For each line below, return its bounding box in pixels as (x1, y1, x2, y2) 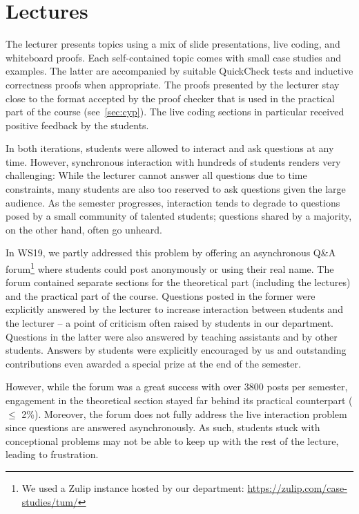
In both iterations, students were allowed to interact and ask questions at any (6, 141, 334, 155)
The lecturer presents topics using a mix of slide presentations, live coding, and (6, 37, 340, 51)
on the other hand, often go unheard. (6, 222, 162, 236)
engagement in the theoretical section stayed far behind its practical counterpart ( (6, 393, 353, 408)
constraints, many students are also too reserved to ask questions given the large (6, 182, 346, 196)
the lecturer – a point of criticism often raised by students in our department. (6, 316, 333, 330)
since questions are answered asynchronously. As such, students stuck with (6, 420, 320, 435)
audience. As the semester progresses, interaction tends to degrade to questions (6, 195, 340, 209)
